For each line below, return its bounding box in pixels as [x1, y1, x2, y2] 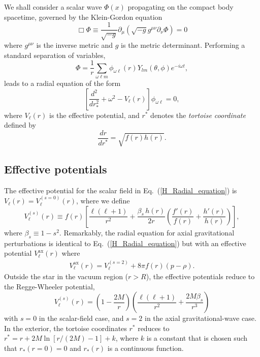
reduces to [138, 322, 170, 333]
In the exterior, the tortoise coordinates [4, 322, 127, 333]
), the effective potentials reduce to [146, 271, 255, 282]
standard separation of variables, [4, 49, 106, 60]
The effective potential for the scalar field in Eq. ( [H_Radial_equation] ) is [4, 185, 237, 195]
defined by [4, 120, 37, 130]
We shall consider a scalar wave [4, 2, 102, 12]
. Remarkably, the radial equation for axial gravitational [59, 227, 235, 237]
